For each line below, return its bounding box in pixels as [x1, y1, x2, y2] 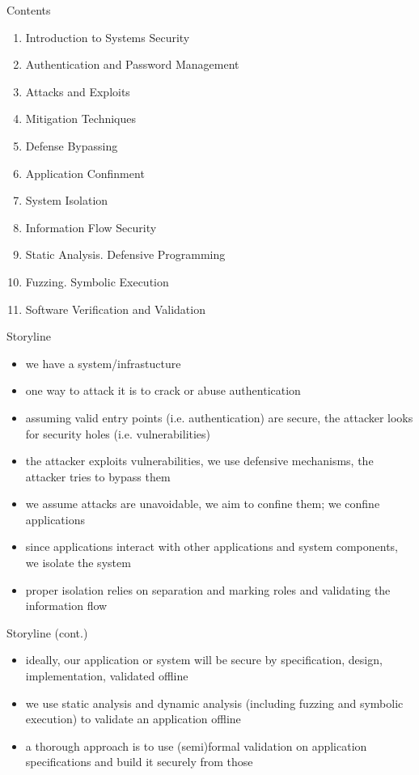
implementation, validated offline [25, 667, 188, 684]
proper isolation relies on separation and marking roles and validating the [25, 581, 391, 598]
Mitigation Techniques [25, 110, 137, 127]
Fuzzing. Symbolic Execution [25, 273, 169, 290]
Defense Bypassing [25, 137, 118, 154]
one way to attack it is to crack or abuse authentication [25, 382, 301, 399]
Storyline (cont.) [6, 624, 88, 641]
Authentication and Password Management [25, 56, 239, 73]
